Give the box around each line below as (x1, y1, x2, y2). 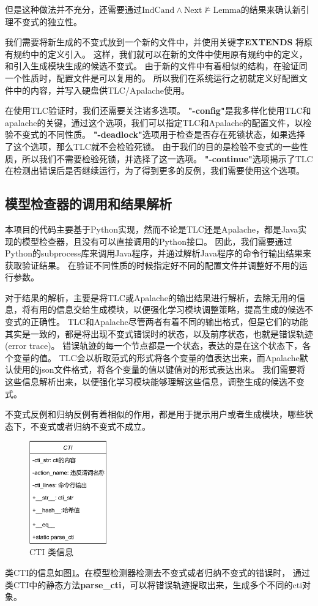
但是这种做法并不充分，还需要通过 (5, 3, 142, 15)
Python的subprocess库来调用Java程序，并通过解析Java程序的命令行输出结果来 (5, 247, 311, 260)
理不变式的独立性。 (5, 15, 82, 28)
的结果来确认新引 (240, 3, 309, 15)
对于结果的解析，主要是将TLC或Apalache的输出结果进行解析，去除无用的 (5, 291, 297, 304)
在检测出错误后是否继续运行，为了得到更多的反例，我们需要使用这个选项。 (5, 164, 305, 177)
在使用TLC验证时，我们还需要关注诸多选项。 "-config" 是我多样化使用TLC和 (5, 104, 311, 117)
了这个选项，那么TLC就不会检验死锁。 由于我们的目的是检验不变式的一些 (5, 140, 300, 152)
